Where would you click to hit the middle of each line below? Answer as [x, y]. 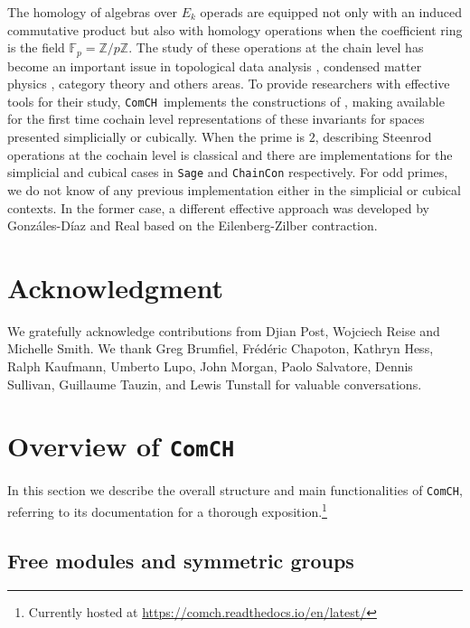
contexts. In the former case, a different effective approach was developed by [218, 207]
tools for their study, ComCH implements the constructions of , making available [226, 101]
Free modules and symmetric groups [181, 560]
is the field [36, 47]
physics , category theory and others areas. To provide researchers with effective [229, 84]
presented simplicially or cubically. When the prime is [156, 137]
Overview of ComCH [121, 446]
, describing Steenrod [373, 137]
